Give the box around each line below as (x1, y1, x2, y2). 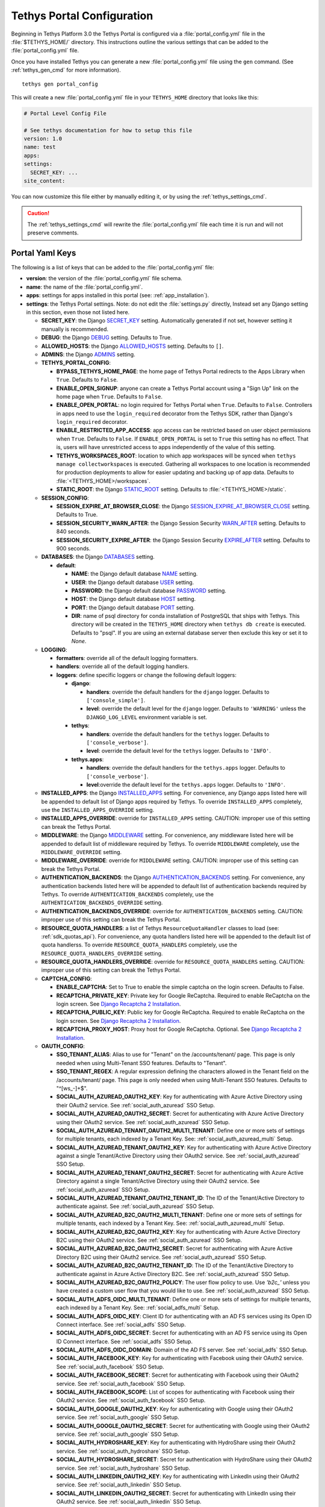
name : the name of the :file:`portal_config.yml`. (26, 283, 143, 291)
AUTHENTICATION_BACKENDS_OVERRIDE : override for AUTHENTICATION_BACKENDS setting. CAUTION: (41, 907, 303, 914)
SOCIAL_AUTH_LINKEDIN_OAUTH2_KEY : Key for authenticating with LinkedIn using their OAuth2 (56, 1473, 300, 1480)
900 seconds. (56, 544, 91, 552)
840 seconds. (56, 528, 91, 535)
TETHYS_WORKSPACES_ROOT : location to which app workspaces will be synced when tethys (56, 452, 296, 459)
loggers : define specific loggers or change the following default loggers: (56, 671, 237, 678)
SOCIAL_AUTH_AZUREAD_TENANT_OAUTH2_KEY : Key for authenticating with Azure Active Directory (56, 1144, 312, 1151)
